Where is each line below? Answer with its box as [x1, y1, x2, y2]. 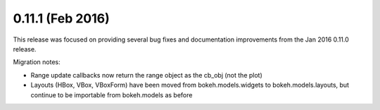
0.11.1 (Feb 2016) [13, 11, 110, 26]
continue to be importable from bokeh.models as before [30, 90, 193, 99]
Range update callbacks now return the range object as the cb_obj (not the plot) [30, 71, 263, 79]
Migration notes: [13, 58, 61, 66]
